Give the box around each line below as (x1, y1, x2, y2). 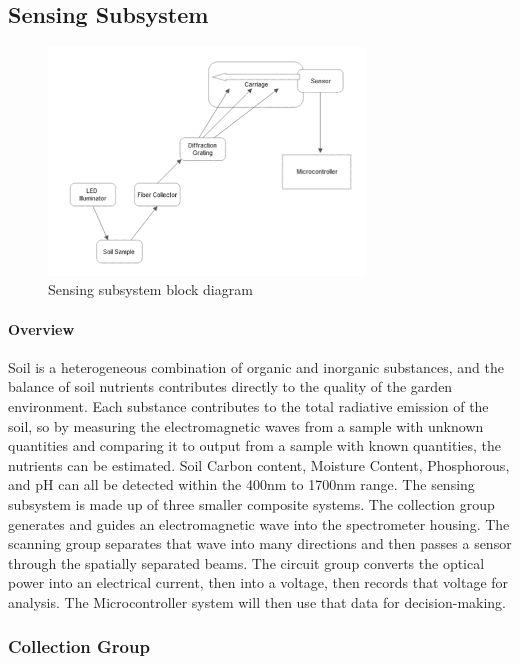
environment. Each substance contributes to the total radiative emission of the (8, 395, 489, 416)
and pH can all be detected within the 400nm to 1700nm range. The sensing (8, 474, 475, 495)
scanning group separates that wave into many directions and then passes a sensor (8, 533, 512, 554)
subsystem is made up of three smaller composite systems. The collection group (8, 493, 495, 514)
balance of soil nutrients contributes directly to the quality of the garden (8, 376, 453, 397)
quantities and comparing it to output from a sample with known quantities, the (8, 435, 502, 456)
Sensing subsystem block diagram (48, 279, 253, 300)
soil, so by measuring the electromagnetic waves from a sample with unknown (8, 415, 484, 436)
